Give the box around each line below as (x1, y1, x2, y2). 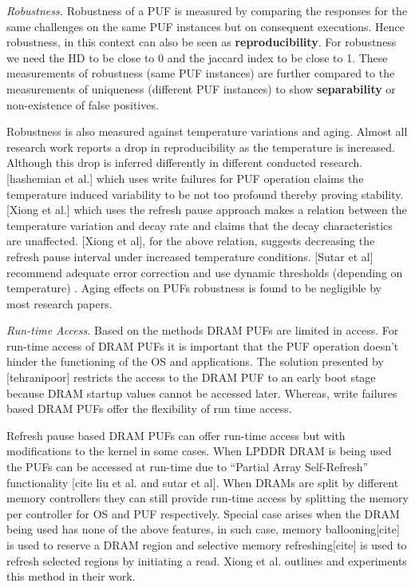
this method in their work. (6, 568, 136, 585)
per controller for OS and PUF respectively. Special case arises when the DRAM (6, 505, 400, 522)
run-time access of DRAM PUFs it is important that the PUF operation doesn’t (6, 337, 399, 354)
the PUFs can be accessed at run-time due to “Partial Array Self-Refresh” (6, 458, 369, 475)
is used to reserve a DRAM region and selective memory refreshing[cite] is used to (6, 537, 407, 553)
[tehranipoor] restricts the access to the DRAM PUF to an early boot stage (6, 369, 376, 386)
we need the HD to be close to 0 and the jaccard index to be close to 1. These (6, 49, 388, 65)
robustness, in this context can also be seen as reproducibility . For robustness (6, 34, 397, 50)
